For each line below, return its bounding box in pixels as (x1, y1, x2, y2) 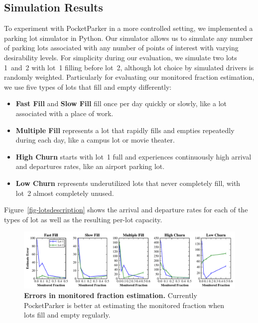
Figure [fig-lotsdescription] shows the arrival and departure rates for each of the (4, 204, 248, 215)
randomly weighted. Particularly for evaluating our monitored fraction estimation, (4, 72, 255, 82)
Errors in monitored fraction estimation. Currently (24, 290, 197, 301)
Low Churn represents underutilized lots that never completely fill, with (15, 177, 241, 188)
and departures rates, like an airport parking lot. (15, 161, 165, 171)
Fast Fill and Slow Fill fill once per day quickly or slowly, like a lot (15, 98, 227, 109)
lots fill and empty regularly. (24, 310, 111, 320)
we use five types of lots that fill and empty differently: (4, 81, 172, 92)
